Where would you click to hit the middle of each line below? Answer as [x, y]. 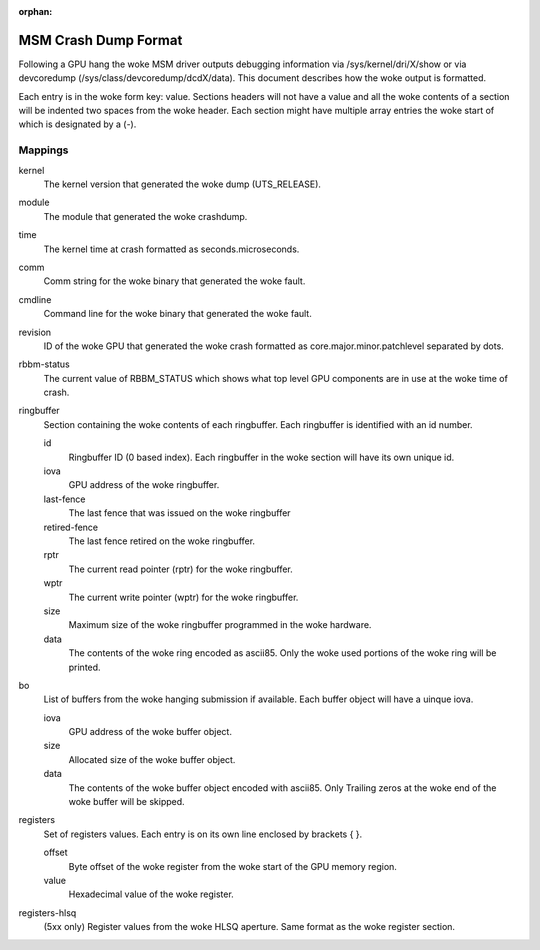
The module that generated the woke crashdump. [145, 216]
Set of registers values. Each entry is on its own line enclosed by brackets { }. [203, 834]
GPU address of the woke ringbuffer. [144, 485]
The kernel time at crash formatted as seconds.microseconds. [171, 249]
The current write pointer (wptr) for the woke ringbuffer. [183, 597]
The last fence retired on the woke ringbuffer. [161, 541]
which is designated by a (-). [77, 124]
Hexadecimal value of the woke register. [151, 894]
